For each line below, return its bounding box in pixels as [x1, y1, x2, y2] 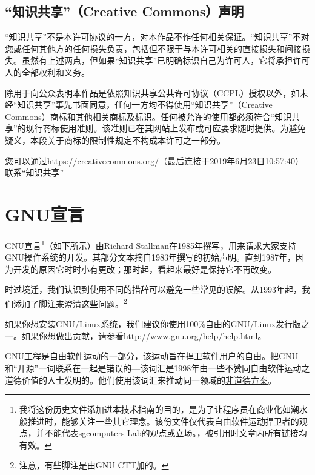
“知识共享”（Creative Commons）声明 [5, 2, 244, 21]
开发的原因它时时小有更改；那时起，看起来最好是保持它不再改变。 [13, 262, 276, 275]
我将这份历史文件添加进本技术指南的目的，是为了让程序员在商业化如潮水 [19, 403, 308, 416]
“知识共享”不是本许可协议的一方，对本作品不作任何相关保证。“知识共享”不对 [5, 30, 310, 43]
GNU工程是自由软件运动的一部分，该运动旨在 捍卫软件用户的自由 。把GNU [5, 350, 298, 362]
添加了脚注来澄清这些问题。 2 [13, 295, 127, 310]
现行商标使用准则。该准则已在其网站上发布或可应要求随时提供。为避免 [25, 122, 306, 135]
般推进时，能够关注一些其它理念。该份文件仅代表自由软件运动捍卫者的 [19, 414, 299, 427]
